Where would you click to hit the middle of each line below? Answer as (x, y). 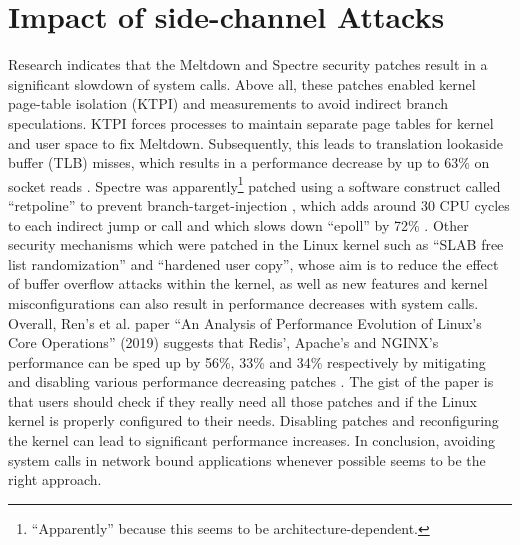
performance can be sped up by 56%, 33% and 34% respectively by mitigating (247, 361)
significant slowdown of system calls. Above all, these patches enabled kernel (242, 83)
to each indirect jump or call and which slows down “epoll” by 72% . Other (238, 224)
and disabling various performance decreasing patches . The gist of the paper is (251, 381)
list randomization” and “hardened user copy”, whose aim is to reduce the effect (253, 263)
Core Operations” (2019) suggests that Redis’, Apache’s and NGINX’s (223, 342)
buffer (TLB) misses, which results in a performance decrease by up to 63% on (249, 162)
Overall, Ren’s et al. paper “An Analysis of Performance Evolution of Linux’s (245, 322)
